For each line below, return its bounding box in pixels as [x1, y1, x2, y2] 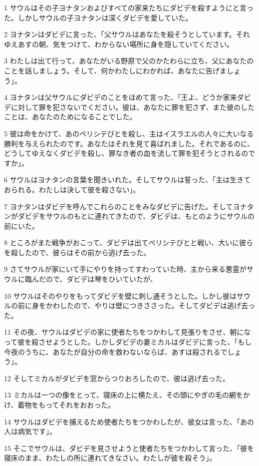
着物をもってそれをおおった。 [17, 400, 115, 410]
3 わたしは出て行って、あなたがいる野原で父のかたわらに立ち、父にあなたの [4, 55, 254, 66]
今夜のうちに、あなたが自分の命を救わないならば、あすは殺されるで [4, 346, 228, 357]
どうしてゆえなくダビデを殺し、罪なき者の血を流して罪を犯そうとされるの [4, 148, 249, 158]
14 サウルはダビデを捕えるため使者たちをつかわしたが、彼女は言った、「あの [4, 416, 254, 427]
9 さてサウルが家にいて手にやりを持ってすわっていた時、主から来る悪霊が [4, 264, 247, 274]
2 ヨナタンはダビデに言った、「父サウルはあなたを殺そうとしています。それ [4, 29, 250, 39]
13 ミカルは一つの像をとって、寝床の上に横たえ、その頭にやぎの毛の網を [4, 390, 243, 400]
